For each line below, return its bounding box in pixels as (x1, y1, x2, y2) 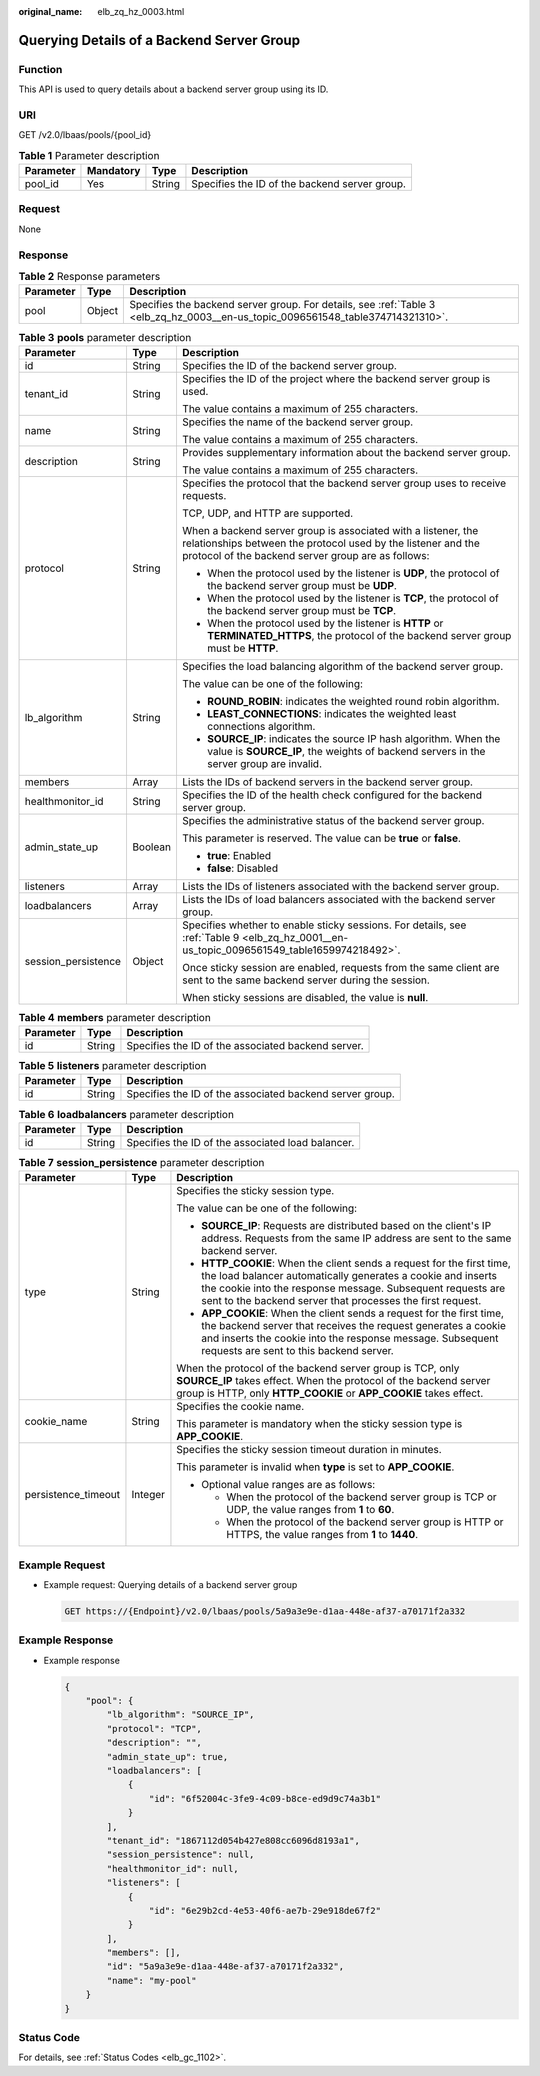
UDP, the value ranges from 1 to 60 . (226, 1503, 395, 1517)
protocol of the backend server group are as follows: (181, 548, 430, 562)
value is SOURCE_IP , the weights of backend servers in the (206, 744, 486, 758)
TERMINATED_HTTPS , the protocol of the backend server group (206, 628, 512, 642)
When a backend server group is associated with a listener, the (181, 523, 479, 537)
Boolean (131, 840, 172, 854)
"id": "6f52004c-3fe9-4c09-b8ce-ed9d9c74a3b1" (148, 1793, 382, 1804)
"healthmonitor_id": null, (106, 1863, 239, 1874)
